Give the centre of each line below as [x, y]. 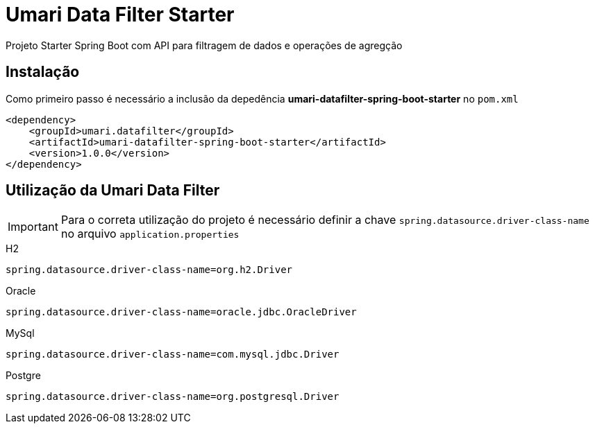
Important [33, 227]
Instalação [43, 72]
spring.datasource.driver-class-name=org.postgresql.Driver [173, 397]
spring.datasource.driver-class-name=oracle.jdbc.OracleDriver [181, 312]
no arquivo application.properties [150, 234]
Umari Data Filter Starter [120, 15]
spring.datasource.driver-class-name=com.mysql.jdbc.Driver [173, 354]
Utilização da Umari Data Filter [113, 191]
